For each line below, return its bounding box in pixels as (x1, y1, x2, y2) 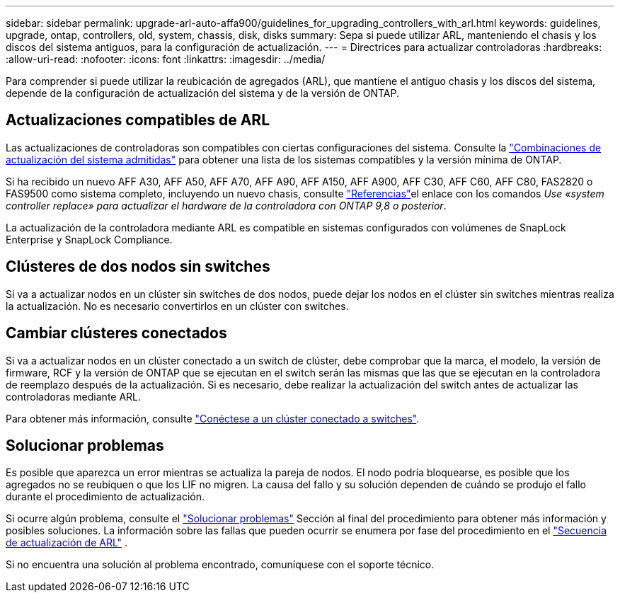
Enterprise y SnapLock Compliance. (6, 233, 173, 246)
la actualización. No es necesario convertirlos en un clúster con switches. (6, 299, 349, 312)
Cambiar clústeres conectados (6, 324, 227, 343)
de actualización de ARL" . (6, 536, 128, 549)
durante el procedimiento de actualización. (6, 490, 205, 503)
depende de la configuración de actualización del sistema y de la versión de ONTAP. (6, 87, 400, 99)
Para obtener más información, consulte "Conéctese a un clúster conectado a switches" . (6, 412, 420, 425)
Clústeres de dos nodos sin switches (6, 258, 270, 276)
